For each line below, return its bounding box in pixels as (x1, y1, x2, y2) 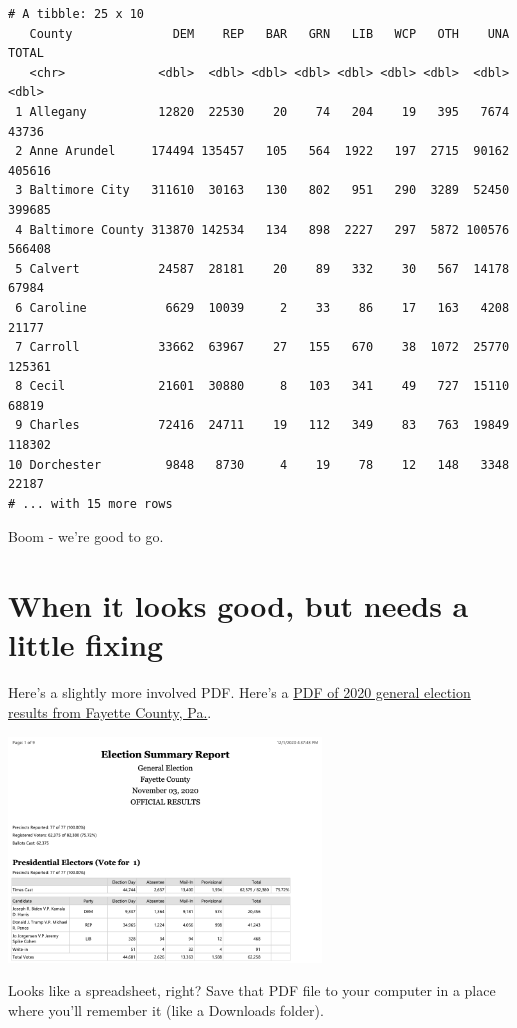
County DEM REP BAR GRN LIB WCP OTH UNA (29, 26, 510, 41)
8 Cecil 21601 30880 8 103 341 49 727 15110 (15, 379, 510, 394)
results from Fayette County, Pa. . (8, 701, 212, 722)
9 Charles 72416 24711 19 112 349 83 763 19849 (15, 418, 510, 433)
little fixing (8, 624, 164, 665)
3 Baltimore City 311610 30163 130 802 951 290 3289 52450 (15, 183, 510, 198)
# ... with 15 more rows (8, 496, 173, 511)
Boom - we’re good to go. (8, 526, 164, 547)
